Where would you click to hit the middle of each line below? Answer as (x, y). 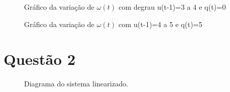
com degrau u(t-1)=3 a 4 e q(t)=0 (172, 7)
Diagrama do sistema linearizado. (76, 84)
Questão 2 (40, 59)
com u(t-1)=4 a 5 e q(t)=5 (160, 24)
